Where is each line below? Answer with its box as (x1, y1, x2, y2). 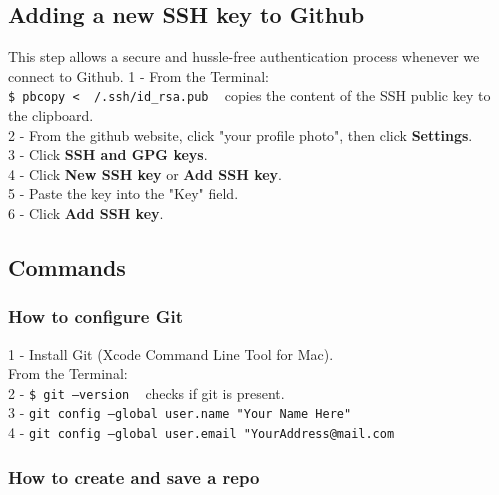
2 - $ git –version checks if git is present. (8, 382, 285, 403)
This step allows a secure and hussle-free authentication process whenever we (8, 46, 480, 67)
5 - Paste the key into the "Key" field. (8, 183, 239, 204)
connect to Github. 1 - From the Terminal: (8, 65, 269, 86)
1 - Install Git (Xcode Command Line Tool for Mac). (8, 343, 334, 364)
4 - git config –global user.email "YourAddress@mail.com (8, 422, 395, 443)
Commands (8, 252, 126, 282)
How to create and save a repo (8, 464, 260, 489)
